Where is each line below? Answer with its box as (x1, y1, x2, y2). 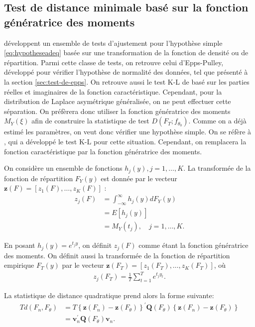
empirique (4, 260, 34, 270)
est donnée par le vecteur (101, 173, 177, 183)
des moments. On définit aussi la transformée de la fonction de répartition (4, 250, 230, 260)
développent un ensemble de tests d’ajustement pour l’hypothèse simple (4, 37, 223, 48)
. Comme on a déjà (188, 115, 247, 126)
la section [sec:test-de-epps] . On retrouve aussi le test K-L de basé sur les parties (4, 76, 250, 87)
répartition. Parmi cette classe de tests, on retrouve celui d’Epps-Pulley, (4, 57, 224, 67)
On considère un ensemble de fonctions (4, 163, 123, 173)
